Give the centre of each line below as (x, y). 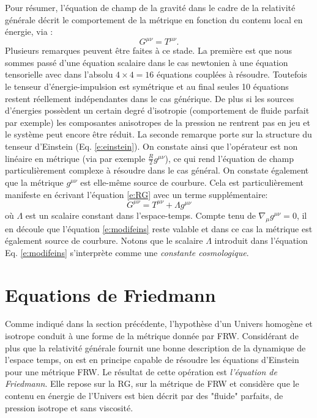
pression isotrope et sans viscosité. (69, 407)
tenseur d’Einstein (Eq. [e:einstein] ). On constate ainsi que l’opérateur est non (151, 146)
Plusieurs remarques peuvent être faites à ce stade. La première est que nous (148, 50)
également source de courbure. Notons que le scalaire (104, 240)
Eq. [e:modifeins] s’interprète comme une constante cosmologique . (127, 252)
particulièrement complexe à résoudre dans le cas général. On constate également (157, 170)
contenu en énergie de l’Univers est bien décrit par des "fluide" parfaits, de (144, 395)
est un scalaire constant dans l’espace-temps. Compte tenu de (140, 215)
